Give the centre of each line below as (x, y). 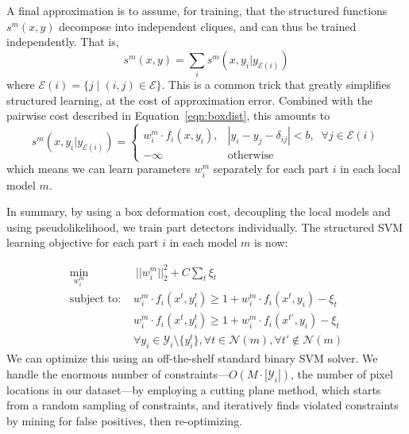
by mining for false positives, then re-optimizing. (125, 421)
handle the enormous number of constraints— (118, 373)
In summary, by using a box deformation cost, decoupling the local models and (199, 211)
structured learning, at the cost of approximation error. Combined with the (189, 100)
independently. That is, (63, 42)
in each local (370, 169)
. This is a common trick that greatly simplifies (276, 84)
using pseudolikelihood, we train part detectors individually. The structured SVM (205, 227)
